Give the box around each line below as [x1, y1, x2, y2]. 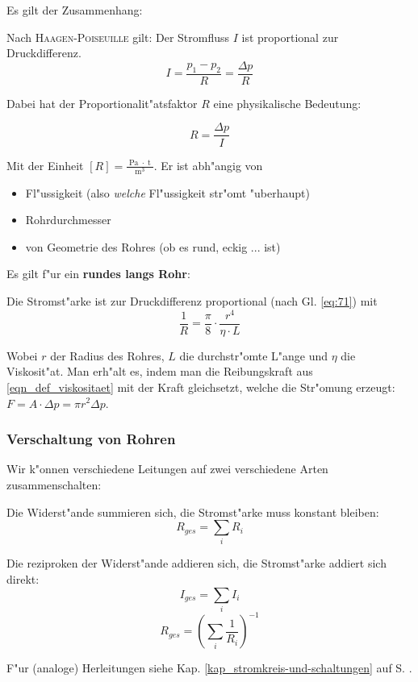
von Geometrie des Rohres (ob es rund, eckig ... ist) [25, 238, 281, 255]
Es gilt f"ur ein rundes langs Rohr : [6, 265, 190, 282]
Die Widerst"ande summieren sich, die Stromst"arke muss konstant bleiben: [6, 503, 379, 520]
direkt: [6, 571, 40, 588]
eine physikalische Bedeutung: [213, 94, 362, 111]
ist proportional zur [241, 28, 339, 45]
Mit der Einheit [6, 156, 84, 173]
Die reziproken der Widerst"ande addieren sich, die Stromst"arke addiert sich [6, 555, 387, 572]
